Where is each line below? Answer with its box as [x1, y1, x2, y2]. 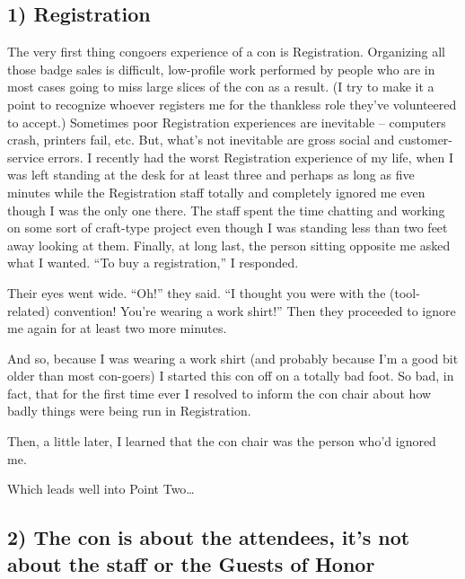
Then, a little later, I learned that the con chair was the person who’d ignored [7, 432, 436, 451]
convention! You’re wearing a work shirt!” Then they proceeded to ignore [54, 301, 456, 320]
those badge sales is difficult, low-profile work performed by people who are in [7, 59, 435, 78]
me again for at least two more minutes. [7, 319, 227, 338]
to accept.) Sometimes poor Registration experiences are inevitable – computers [7, 112, 446, 131]
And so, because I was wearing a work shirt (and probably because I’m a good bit [7, 348, 459, 367]
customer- [399, 130, 453, 149]
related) [7, 301, 50, 320]
